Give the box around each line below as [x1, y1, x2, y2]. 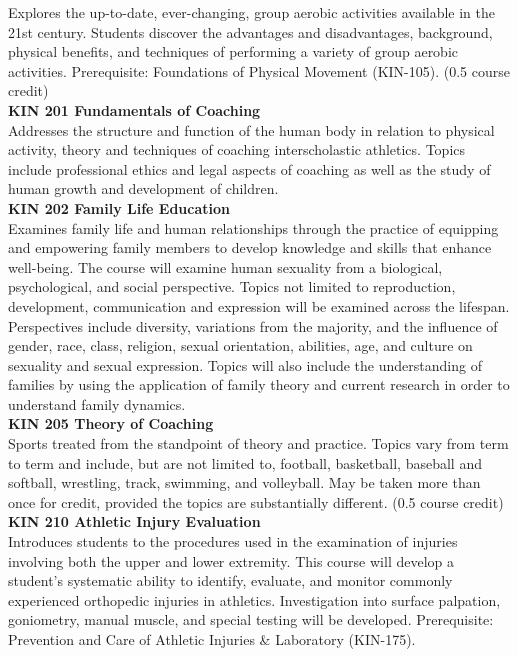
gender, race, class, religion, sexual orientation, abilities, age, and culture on [8, 335, 473, 356]
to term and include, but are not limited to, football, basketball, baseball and [8, 452, 482, 473]
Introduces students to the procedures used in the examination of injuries [8, 531, 458, 552]
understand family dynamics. [8, 393, 186, 414]
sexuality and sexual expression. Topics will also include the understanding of [8, 354, 482, 375]
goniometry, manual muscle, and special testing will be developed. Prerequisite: [8, 609, 494, 630]
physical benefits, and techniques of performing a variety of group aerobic [8, 41, 459, 62]
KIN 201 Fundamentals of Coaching [8, 99, 261, 120]
